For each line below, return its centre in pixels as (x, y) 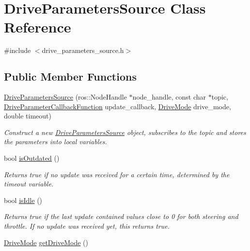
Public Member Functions (70, 76)
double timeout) (28, 116)
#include (17, 50)
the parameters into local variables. (55, 142)
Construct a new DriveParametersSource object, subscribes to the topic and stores (125, 132)
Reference (38, 27)
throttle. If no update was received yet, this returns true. (87, 226)
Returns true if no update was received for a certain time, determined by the (117, 174)
